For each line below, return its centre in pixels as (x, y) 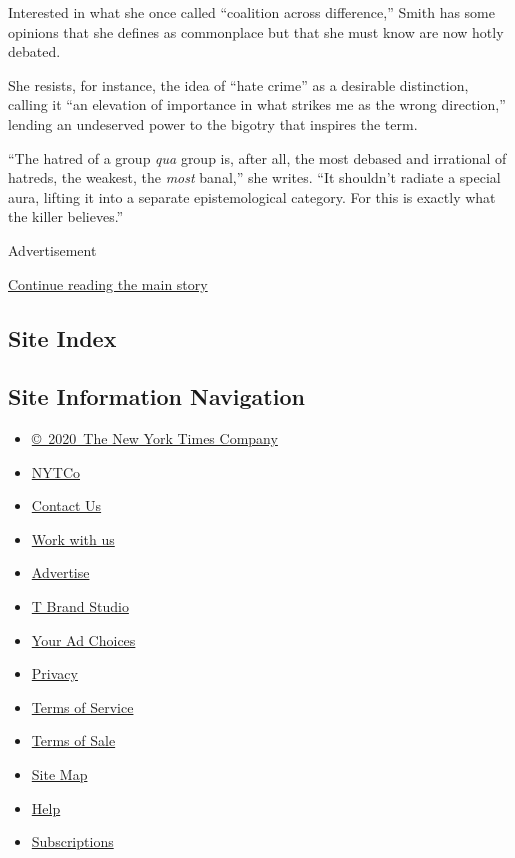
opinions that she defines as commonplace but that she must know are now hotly (256, 31)
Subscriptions (72, 841)
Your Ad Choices (83, 639)
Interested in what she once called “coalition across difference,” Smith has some (252, 12)
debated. (34, 51)
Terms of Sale (73, 740)
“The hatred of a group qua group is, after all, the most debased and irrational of (257, 157)
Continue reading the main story (108, 283)
